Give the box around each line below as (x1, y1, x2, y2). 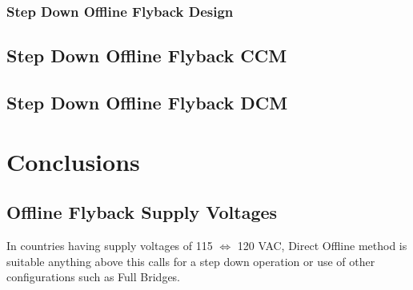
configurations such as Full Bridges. (6, 268, 181, 285)
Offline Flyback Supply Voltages (6, 200, 278, 224)
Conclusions (6, 145, 140, 177)
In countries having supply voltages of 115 (6, 236, 213, 253)
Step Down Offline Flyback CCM (6, 43, 287, 68)
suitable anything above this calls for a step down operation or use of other (6, 252, 375, 269)
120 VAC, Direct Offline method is (237, 236, 407, 253)
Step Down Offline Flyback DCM (6, 90, 288, 115)
